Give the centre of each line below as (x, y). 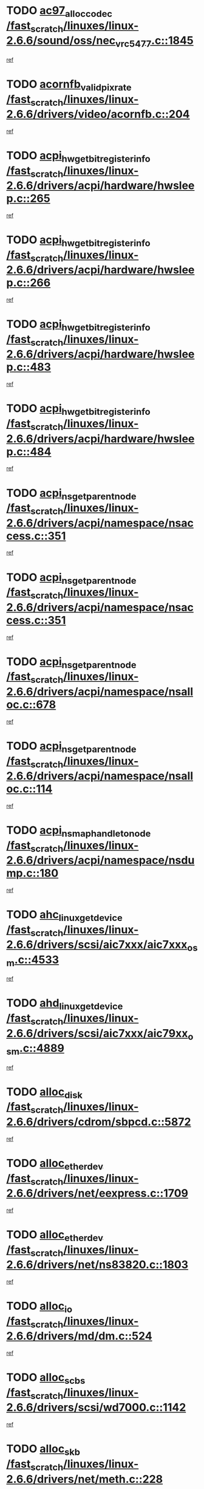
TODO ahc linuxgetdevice (64, 916)
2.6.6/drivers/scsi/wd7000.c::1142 (96, 1408)
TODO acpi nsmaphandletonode (79, 831)
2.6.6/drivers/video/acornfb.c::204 (98, 115)
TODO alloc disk (45, 1093)
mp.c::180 (32, 873)
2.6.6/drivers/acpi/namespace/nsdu (100, 861)
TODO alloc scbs (46, 1378)
